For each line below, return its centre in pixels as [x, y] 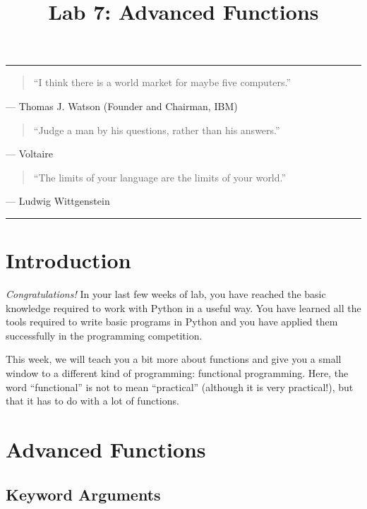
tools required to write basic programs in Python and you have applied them [172, 322]
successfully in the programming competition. [104, 335]
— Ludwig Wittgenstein [58, 201]
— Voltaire [29, 154]
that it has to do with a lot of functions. [92, 401]
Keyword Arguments [83, 494]
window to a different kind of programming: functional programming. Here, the [177, 373]
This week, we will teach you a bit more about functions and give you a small [174, 359]
